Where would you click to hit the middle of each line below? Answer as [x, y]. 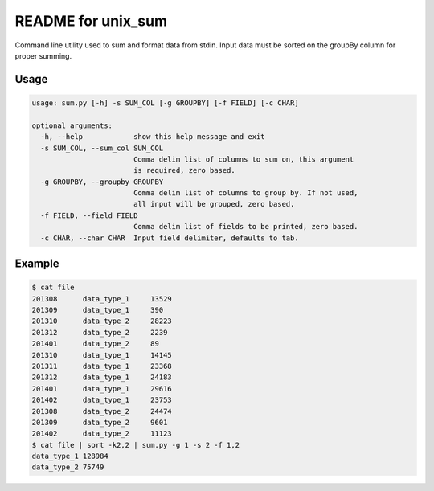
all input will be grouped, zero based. [214, 204]
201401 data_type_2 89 [96, 344]
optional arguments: [72, 125]
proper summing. [43, 55]
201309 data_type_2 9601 [100, 422]
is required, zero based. [184, 170]
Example [37, 264]
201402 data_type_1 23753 [102, 400]
